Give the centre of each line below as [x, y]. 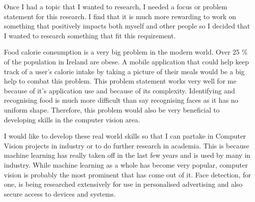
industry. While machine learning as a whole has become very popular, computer [126, 164]
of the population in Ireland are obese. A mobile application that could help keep [127, 61]
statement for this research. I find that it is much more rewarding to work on [120, 16]
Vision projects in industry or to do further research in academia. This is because [127, 145]
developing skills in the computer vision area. [72, 119]
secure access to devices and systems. [60, 193]
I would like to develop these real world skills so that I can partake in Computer [125, 136]
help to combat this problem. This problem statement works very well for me [120, 81]
